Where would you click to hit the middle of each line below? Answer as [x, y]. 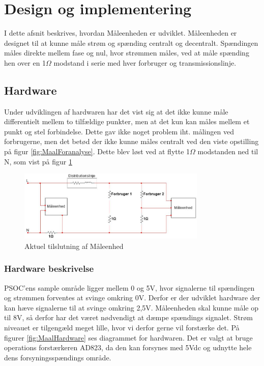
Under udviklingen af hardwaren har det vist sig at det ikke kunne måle [116, 111]
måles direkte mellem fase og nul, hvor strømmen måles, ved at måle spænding [127, 53]
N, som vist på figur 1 [38, 161]
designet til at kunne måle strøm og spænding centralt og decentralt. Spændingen [131, 43]
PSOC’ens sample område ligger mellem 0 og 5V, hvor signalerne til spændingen [129, 287]
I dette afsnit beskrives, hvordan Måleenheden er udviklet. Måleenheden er [121, 33]
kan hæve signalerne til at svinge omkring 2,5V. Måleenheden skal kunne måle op [131, 307]
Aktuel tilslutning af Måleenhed [74, 246]
